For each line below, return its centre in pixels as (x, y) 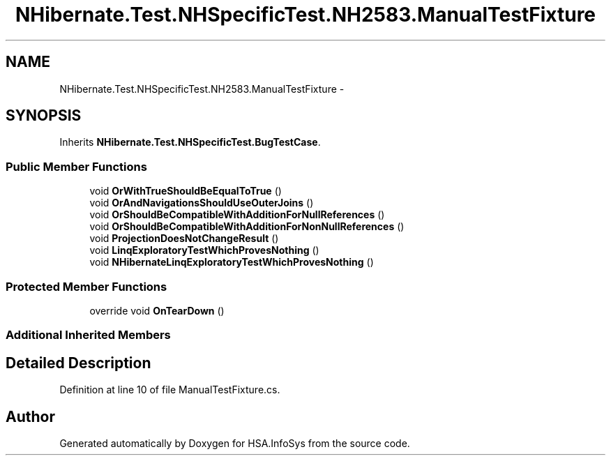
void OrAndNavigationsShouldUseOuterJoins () (202, 203)
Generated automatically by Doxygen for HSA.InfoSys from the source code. (235, 443)
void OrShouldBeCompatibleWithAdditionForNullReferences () (237, 215)
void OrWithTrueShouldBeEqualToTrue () (186, 191)
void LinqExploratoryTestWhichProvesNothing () (204, 250)
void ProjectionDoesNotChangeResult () (184, 239)
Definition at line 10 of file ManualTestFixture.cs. (170, 390)
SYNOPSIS (44, 116)
